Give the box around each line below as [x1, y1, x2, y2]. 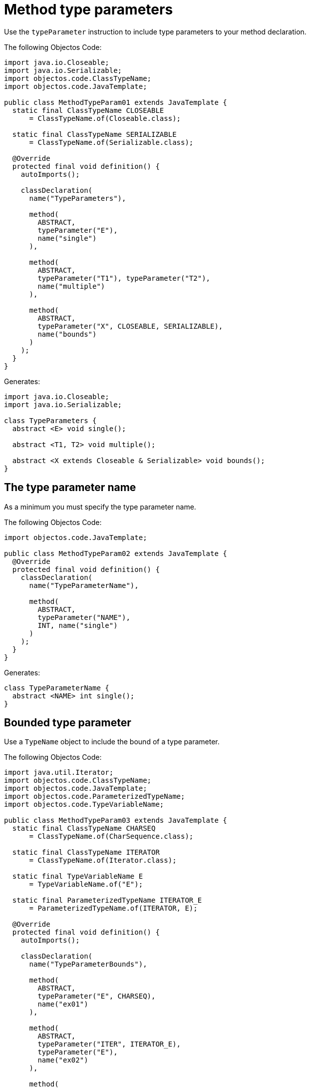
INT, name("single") [37, 621, 118, 629]
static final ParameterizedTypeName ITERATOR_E [12, 896, 202, 905]
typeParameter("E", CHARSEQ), [37, 992, 156, 1001]
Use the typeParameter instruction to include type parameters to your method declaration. [4, 27, 307, 36]
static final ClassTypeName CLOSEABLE [12, 106, 164, 114]
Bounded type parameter [4, 716, 131, 729]
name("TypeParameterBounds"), [29, 960, 147, 969]
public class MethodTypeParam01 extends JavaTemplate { [4, 98, 227, 106]
